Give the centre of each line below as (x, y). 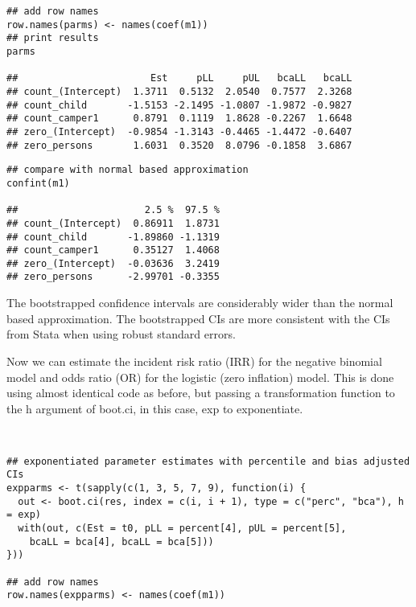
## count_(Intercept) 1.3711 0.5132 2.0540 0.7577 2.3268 (179, 91)
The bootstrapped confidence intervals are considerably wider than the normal (200, 303)
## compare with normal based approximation (128, 170)
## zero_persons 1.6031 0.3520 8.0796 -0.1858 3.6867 (179, 145)
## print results (53, 38)
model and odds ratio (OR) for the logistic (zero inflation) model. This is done (200, 377)
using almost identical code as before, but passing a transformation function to (201, 393)
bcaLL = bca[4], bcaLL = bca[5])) (122, 541)
